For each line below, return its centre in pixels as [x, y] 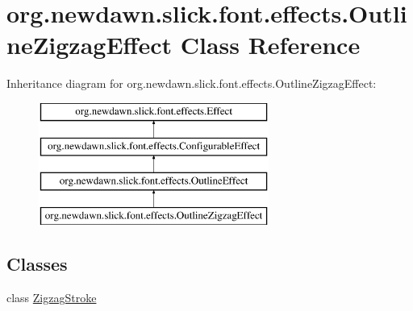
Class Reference [270, 45]
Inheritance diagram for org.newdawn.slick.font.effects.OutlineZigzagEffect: [192, 83]
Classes [37, 264]
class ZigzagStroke [52, 297]
